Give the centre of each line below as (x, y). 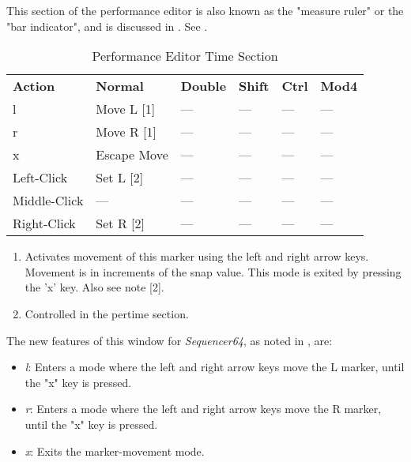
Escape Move (132, 155)
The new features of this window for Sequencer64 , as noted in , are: (170, 340)
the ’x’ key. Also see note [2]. (94, 287)
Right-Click (44, 223)
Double (204, 86)
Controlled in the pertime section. (107, 313)
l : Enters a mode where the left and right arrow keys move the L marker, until (215, 367)
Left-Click (40, 178)
